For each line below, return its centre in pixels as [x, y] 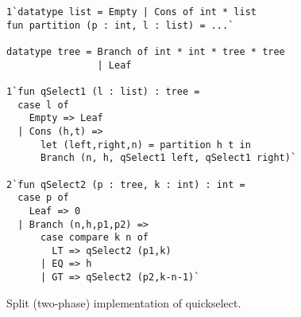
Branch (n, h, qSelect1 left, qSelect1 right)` [168, 158]
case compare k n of [94, 238]
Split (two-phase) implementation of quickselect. [124, 302]
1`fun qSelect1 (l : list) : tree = [103, 91]
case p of [43, 198]
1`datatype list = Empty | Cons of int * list [131, 12]
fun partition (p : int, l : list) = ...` [120, 25]
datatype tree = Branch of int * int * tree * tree [146, 51]
